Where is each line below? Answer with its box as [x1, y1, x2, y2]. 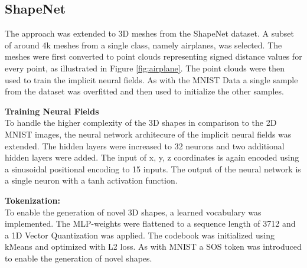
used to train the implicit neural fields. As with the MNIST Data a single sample [5, 73, 298, 86]
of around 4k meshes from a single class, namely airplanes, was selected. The [5, 38, 282, 51]
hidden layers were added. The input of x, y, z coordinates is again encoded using [5, 151, 299, 164]
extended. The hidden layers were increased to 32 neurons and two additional [5, 139, 285, 152]
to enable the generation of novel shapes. [5, 251, 152, 264]
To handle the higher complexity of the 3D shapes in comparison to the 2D [5, 116, 277, 129]
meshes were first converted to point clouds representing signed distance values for [5, 50, 302, 63]
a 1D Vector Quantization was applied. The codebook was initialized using [5, 228, 275, 241]
